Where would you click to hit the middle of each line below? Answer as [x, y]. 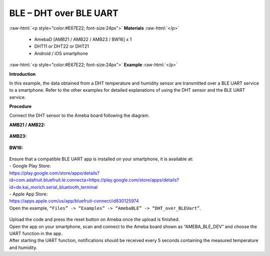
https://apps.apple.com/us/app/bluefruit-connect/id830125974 [74, 201]
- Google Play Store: [30, 166]
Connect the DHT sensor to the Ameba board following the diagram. [79, 116]
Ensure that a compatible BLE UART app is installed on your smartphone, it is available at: [101, 159]
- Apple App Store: [28, 194]
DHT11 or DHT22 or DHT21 [62, 46]
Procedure [20, 106]
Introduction [22, 74]
